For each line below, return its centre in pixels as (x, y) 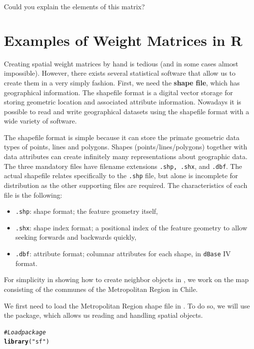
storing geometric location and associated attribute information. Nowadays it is (123, 102)
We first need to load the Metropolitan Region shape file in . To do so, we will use (127, 305)
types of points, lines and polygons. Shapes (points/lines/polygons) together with (126, 147)
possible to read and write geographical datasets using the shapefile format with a (127, 111)
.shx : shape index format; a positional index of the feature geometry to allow (131, 227)
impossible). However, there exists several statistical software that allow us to (120, 73)
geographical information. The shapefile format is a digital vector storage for (118, 92)
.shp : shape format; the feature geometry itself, (87, 211)
